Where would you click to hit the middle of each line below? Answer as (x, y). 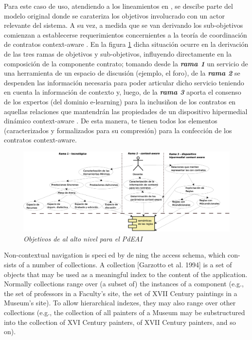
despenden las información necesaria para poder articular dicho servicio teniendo (124, 82)
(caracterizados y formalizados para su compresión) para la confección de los (118, 130)
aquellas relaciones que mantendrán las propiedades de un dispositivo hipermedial (126, 111)
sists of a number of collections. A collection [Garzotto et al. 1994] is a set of (118, 265)
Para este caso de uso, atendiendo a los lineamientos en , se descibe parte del (118, 6)
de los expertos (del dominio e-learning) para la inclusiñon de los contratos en (120, 101)
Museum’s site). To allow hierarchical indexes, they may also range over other (120, 303)
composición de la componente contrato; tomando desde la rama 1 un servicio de (126, 63)
